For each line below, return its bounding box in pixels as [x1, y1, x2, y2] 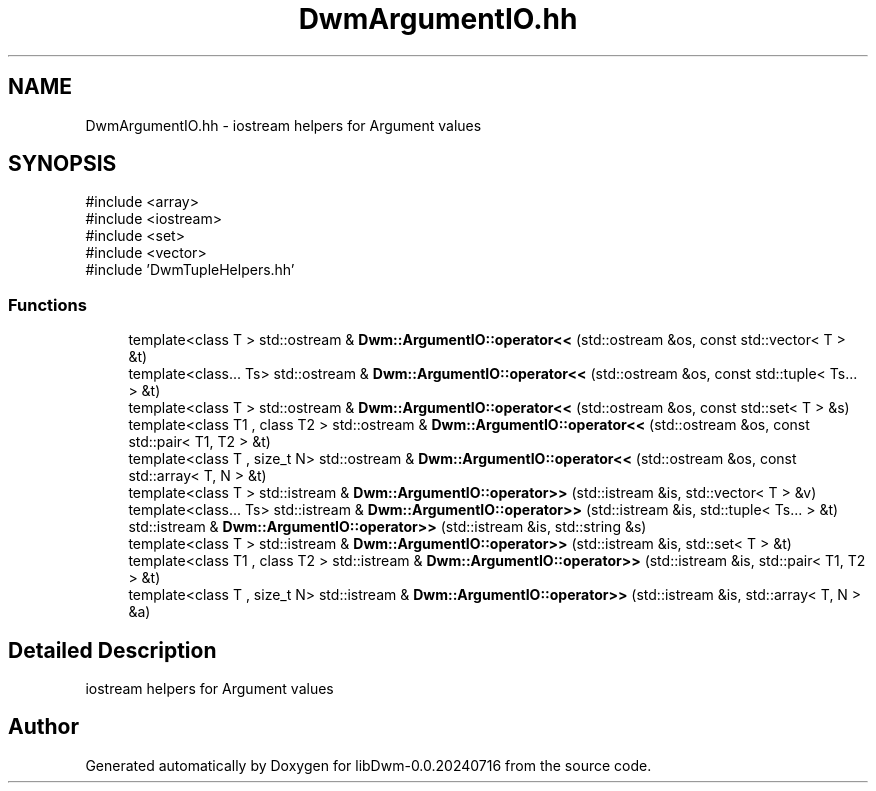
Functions [8, 294, 87, 315]
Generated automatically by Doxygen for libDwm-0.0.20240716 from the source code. [85, 756, 652, 774]
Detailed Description [8, 637, 217, 663]
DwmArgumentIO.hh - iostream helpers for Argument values [85, 116, 482, 134]
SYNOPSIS [8, 151, 117, 177]
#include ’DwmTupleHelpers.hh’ [85, 261, 295, 279]
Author [8, 714, 79, 740]
